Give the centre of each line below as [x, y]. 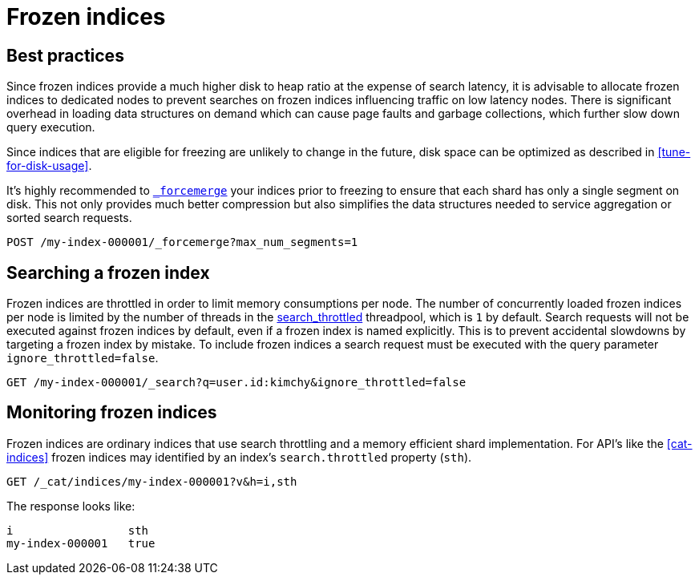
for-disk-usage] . [49, 166]
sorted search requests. [69, 218]
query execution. [51, 127]
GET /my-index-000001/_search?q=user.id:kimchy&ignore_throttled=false [236, 383]
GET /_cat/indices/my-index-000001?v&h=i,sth [152, 481]
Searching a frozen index [108, 272]
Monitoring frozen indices [112, 413]
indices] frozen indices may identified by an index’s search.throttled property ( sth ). [239, 457]
